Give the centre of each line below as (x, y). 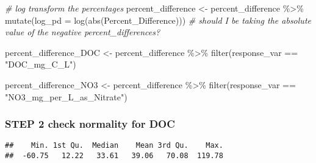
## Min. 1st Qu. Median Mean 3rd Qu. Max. (114, 146)
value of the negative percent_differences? (83, 32)
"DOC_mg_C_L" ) (41, 64)
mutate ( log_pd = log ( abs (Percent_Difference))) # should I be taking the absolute (158, 20)
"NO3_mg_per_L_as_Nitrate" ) (66, 96)
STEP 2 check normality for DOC (90, 124)
